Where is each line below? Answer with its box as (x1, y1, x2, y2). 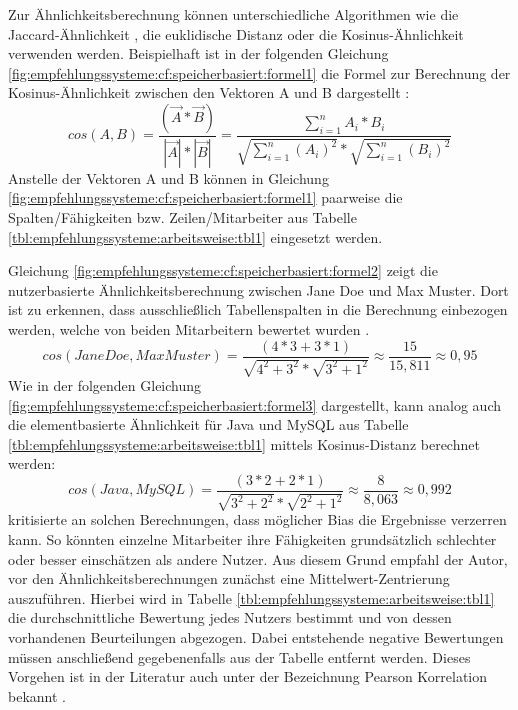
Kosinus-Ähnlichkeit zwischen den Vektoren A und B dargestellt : (8, 82, 410, 103)
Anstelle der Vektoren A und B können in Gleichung (8, 167, 329, 188)
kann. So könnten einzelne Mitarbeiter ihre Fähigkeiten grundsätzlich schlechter (8, 529, 497, 550)
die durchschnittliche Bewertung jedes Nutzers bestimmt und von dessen (8, 607, 452, 628)
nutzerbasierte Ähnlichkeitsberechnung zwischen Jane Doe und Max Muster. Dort (8, 279, 509, 300)
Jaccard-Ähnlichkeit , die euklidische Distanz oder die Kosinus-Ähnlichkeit (8, 23, 464, 44)
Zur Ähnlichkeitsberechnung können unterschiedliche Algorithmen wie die (8, 4, 459, 24)
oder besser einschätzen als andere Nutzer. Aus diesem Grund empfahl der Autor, (8, 548, 508, 569)
